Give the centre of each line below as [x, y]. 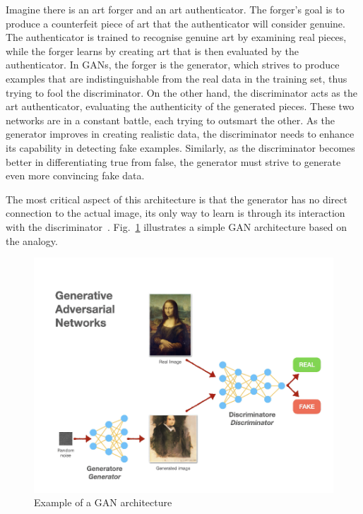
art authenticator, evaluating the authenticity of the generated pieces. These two [180, 106]
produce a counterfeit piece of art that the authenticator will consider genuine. [175, 23]
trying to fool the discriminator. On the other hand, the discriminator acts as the [181, 92]
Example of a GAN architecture [103, 502]
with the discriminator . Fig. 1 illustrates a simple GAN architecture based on [177, 226]
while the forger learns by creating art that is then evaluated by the [152, 50]
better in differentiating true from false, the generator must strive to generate [173, 161]
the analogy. [32, 240]
